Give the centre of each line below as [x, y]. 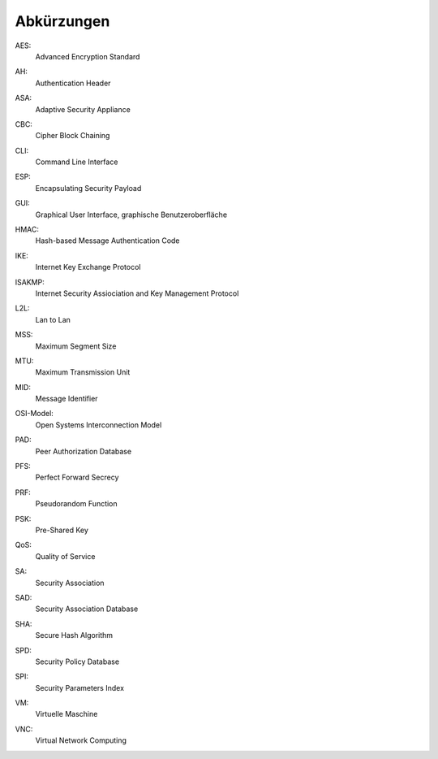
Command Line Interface [77, 162]
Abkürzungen [62, 21]
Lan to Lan [53, 319]
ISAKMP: [30, 282]
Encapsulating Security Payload [88, 188]
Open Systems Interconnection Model [99, 425]
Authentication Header [73, 83]
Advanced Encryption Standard [88, 56]
